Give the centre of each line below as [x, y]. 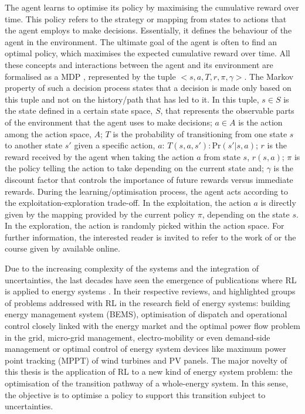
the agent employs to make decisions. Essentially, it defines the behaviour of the [148, 30]
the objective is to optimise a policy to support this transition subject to [135, 394]
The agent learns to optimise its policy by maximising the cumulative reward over [152, 7]
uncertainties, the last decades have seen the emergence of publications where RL [151, 279]
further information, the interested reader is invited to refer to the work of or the [150, 237]
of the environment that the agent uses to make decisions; [109, 122]
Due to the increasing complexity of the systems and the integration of [132, 268]
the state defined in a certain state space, [79, 111]
